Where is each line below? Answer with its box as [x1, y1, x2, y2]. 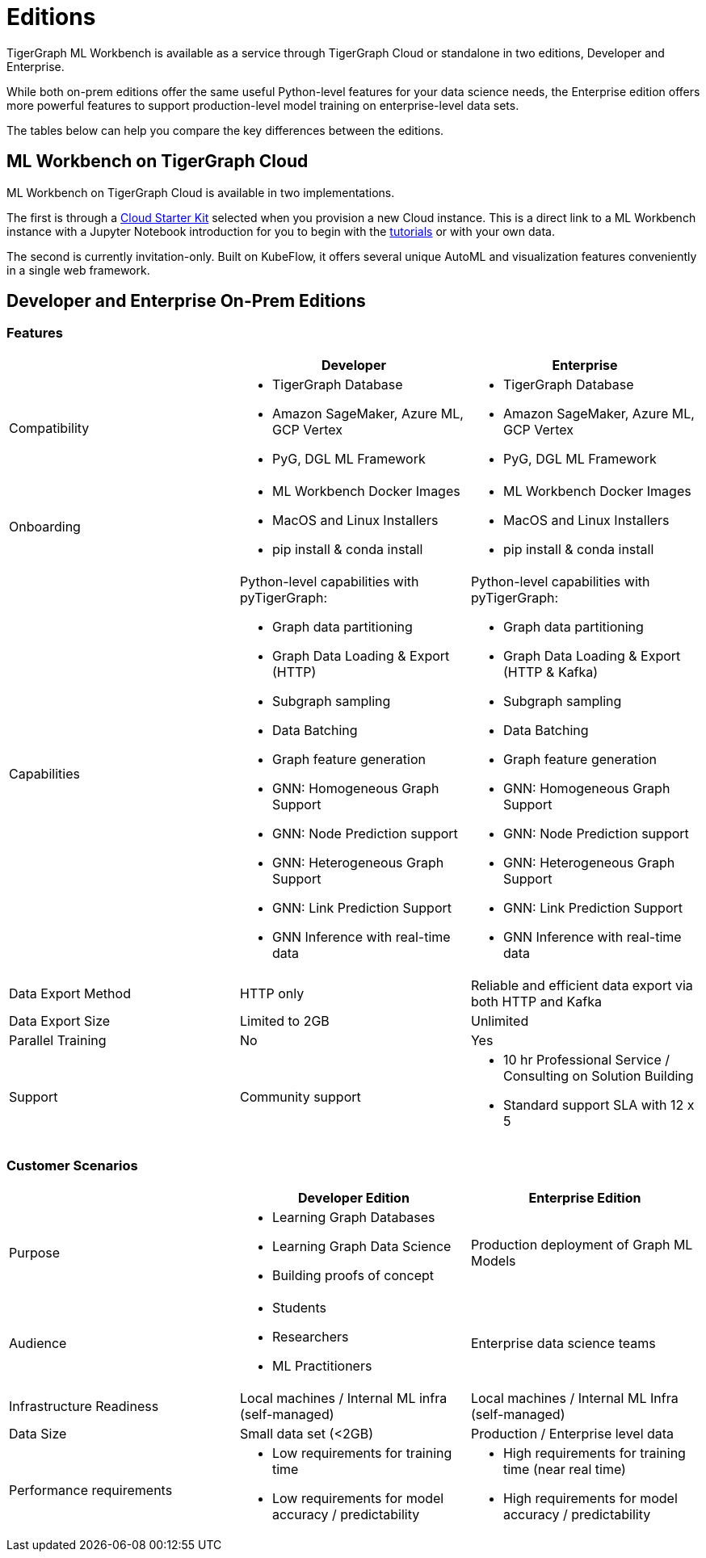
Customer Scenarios [6, 1157, 138, 1174]
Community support [239, 1088, 361, 1105]
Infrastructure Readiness [9, 1397, 159, 1414]
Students [271, 1299, 327, 1316]
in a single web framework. [6, 262, 150, 277]
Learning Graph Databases [271, 1208, 435, 1225]
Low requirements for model [271, 1489, 444, 1506]
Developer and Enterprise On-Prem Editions [6, 291, 366, 312]
